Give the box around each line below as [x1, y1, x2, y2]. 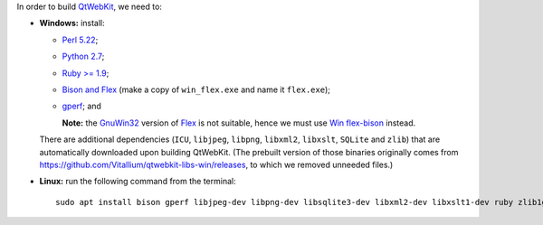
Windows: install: [39, 18, 106, 29]
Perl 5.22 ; [62, 34, 99, 45]
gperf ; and [62, 100, 101, 112]
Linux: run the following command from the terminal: [39, 176, 236, 187]
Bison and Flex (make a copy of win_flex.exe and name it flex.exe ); [62, 84, 330, 95]
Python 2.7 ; [62, 51, 105, 62]
